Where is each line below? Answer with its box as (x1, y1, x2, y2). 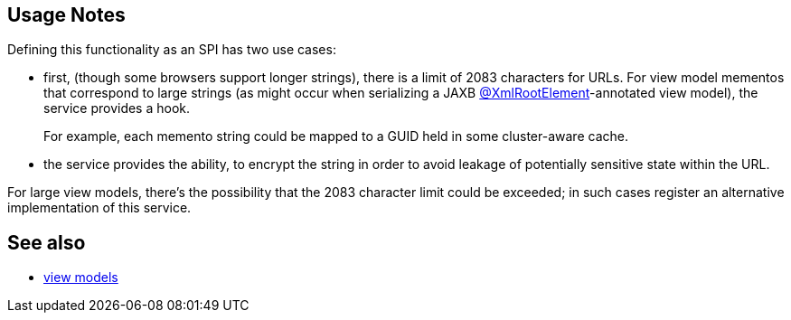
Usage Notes (7, 4, 126, 26)
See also (7, 231, 86, 254)
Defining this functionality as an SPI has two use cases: (7, 42, 336, 58)
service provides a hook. (43, 100, 191, 117)
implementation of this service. (7, 200, 192, 216)
